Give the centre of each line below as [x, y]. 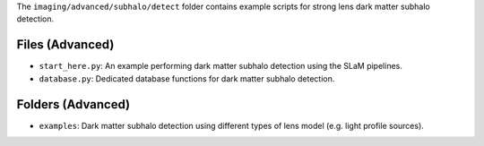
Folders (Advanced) [73, 104]
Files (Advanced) [65, 45]
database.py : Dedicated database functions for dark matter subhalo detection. [187, 78]
